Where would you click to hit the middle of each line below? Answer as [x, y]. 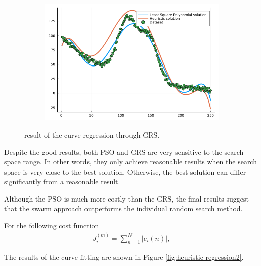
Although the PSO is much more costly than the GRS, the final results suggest [127, 198]
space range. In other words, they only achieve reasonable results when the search [130, 162]
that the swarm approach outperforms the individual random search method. [123, 208]
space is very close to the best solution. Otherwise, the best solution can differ [125, 171]
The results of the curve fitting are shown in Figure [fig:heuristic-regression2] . [124, 257]
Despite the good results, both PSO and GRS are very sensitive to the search [124, 152]
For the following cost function [52, 226]
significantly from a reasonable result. [62, 181]
